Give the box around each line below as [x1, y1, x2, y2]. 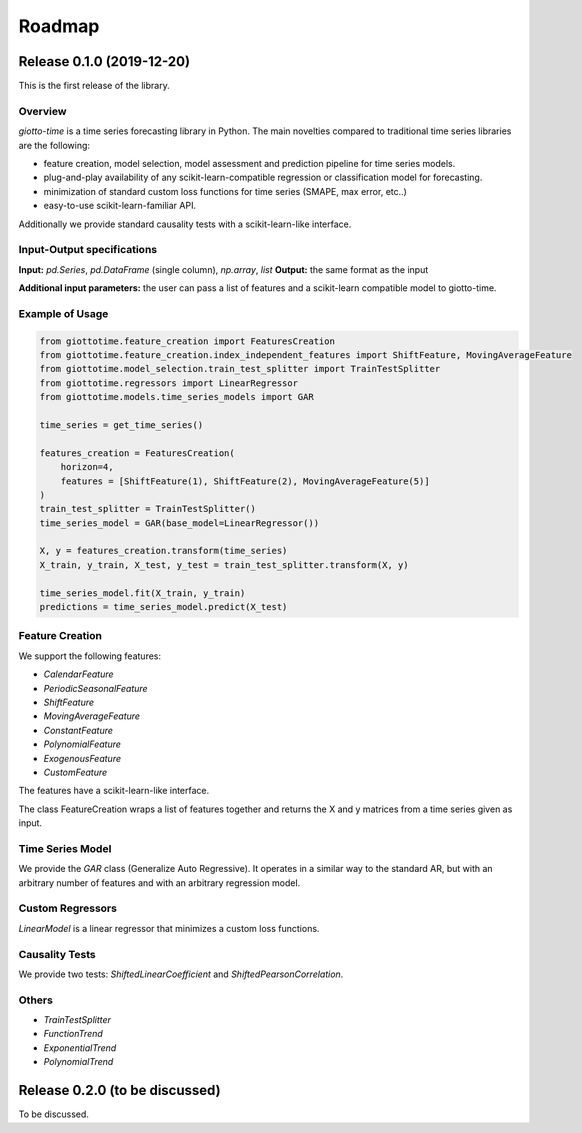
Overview [18, 104, 67, 118]
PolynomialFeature [43, 738, 122, 750]
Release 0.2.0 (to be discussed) [18, 1082, 221, 1099]
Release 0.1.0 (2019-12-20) [18, 53, 190, 70]
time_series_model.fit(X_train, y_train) [39, 587, 246, 599]
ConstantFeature [43, 724, 114, 736]
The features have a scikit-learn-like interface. [18, 785, 210, 797]
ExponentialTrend [43, 1041, 117, 1054]
